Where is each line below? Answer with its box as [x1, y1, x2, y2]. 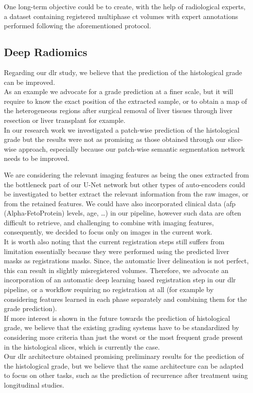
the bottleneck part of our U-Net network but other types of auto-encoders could [4, 179, 245, 189]
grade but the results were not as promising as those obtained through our [4, 134, 226, 144]
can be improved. [4, 77, 55, 87]
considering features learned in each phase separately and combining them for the [4, 294, 247, 304]
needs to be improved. [4, 153, 70, 163]
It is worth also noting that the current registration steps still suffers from [4, 236, 225, 247]
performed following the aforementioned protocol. [4, 20, 151, 31]
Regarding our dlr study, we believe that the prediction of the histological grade [4, 67, 242, 77]
